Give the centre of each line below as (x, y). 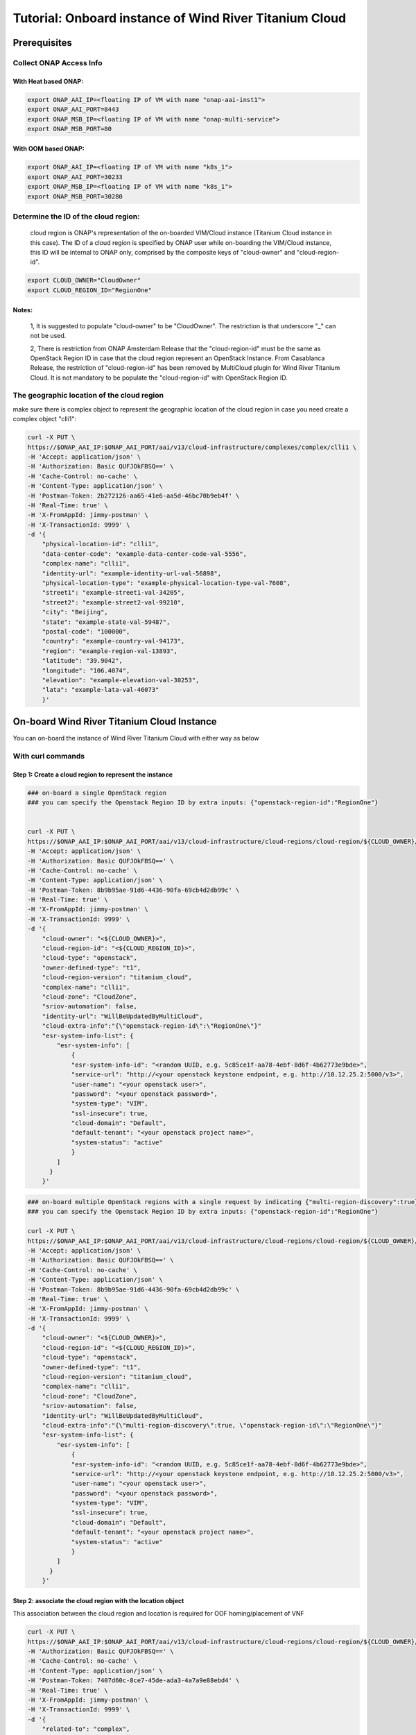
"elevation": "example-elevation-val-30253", (121, 680)
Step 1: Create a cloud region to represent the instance (93, 775)
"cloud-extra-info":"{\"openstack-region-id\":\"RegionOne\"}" (152, 1026)
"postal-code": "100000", (86, 632)
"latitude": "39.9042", (82, 661)
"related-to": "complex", (86, 1729)
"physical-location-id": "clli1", (101, 544)
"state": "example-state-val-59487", (106, 622)
